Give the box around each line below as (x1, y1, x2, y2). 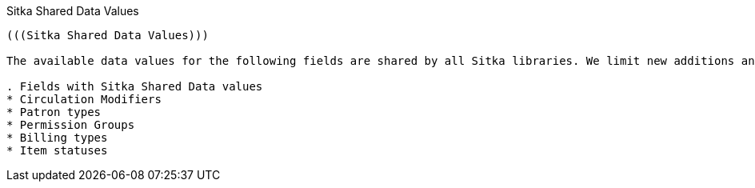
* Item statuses (6, 144, 108, 157)
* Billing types (6, 131, 108, 144)
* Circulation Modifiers (6, 93, 162, 106)
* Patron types (6, 106, 102, 118)
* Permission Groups (6, 118, 135, 131)
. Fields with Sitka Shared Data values (6, 80, 263, 93)
